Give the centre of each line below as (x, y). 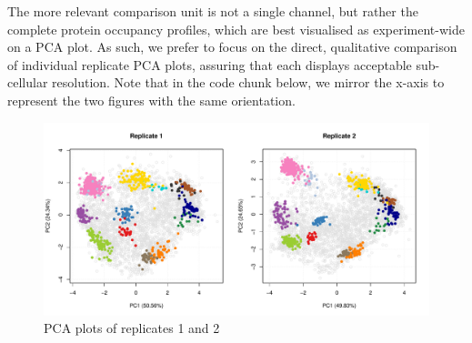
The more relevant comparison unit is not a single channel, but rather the (213, 11)
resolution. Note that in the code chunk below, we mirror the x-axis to (248, 82)
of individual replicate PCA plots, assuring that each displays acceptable (210, 64)
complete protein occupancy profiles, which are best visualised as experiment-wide (236, 29)
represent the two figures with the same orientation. (151, 100)
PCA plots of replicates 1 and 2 (132, 328)
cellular (28, 82)
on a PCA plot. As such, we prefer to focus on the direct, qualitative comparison (232, 47)
